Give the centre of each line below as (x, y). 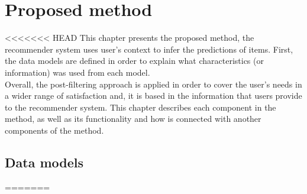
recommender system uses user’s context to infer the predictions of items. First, (149, 49)
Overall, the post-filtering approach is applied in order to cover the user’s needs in (153, 84)
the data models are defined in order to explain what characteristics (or (134, 61)
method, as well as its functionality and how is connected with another (133, 119)
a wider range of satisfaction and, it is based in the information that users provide (153, 96)
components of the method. (54, 130)
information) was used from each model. (77, 72)
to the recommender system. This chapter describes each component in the (140, 107)
